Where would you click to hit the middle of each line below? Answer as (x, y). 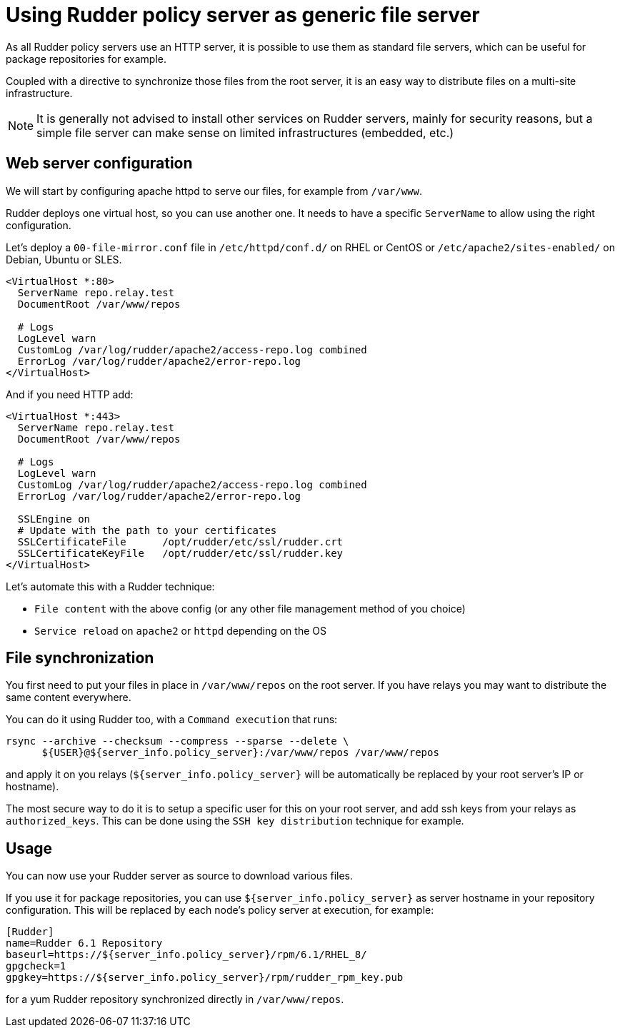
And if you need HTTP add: (70, 394)
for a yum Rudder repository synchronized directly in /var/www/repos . (175, 999)
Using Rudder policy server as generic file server (243, 15)
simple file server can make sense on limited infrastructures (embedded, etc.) (245, 132)
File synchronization (80, 658)
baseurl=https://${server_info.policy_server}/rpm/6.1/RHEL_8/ (186, 955)
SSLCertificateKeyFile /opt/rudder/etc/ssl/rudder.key (180, 553)
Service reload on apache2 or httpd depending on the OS (180, 630)
